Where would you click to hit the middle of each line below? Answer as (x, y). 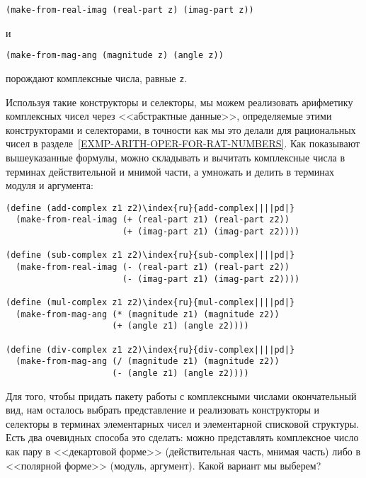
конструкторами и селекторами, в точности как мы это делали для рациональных (181, 129)
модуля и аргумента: (50, 185)
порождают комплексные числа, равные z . (97, 78)
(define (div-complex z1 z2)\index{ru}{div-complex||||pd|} (150, 349)
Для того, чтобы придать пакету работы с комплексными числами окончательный (181, 396)
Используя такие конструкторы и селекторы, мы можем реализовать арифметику (179, 102)
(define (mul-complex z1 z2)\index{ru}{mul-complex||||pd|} (150, 302)
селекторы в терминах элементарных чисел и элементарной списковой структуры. (183, 423)
